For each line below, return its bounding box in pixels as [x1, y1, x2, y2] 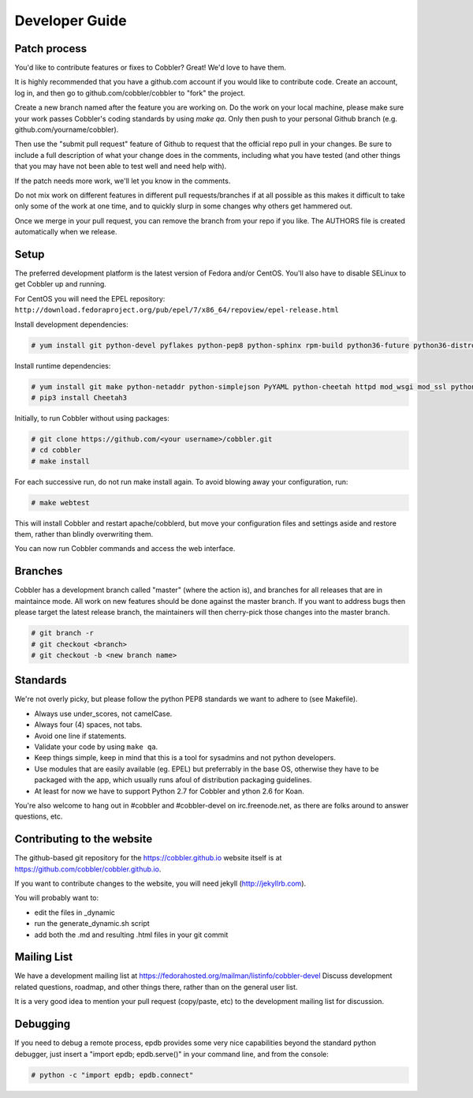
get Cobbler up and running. [14, 279, 106, 289]
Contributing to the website [14, 833, 153, 846]
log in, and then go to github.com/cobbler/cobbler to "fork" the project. [14, 88, 246, 98]
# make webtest [31, 498, 90, 507]
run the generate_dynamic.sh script [34, 919, 150, 928]
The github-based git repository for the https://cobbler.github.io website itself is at [14, 853, 282, 863]
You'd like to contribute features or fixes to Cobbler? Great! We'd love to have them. [14, 63, 287, 73]
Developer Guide [14, 12, 127, 29]
